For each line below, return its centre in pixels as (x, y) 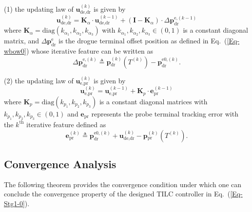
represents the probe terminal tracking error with (165, 113)
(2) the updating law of (39, 80)
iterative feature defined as (66, 124)
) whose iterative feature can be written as (89, 51)
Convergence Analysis (60, 164)
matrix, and (22, 41)
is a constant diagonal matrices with (153, 101)
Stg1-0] (14, 203)
